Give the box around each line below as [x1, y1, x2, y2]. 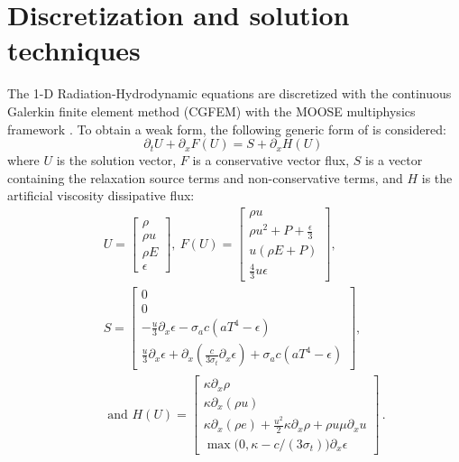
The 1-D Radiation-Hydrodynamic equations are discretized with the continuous [7, 84, 452, 103]
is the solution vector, [56, 151, 177, 170]
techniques [7, 32, 141, 69]
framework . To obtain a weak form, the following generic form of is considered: [7, 119, 446, 138]
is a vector [365, 151, 423, 170]
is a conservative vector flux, [192, 151, 350, 170]
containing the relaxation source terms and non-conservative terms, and [7, 168, 403, 187]
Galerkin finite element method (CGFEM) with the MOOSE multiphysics [7, 101, 416, 120]
